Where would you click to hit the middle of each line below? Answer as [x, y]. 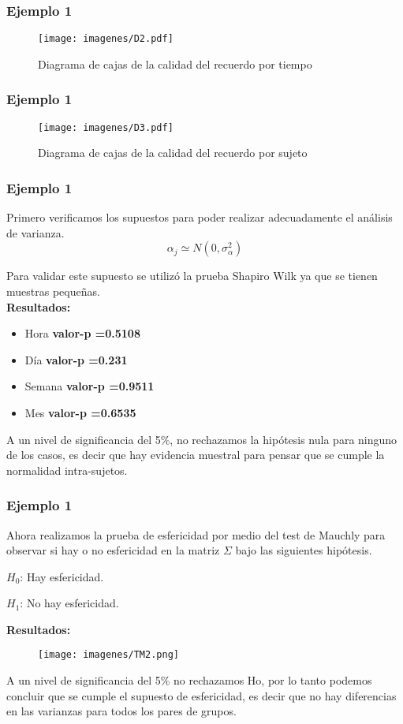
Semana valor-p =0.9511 [90, 386]
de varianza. [35, 232]
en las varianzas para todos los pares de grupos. [121, 711]
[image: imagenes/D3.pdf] [106, 127]
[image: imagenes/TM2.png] [108, 655]
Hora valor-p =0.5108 [82, 333]
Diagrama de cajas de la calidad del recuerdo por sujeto [173, 153]
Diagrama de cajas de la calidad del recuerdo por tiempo [175, 63]
